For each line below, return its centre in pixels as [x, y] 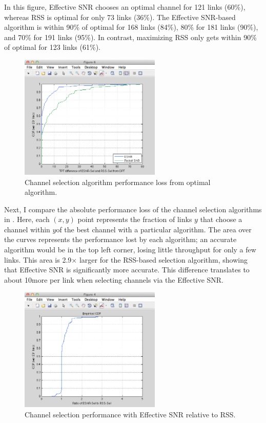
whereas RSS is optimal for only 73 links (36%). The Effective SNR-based [120, 17]
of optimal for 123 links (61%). [52, 47]
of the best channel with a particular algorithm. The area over [154, 229]
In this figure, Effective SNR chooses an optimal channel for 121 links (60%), [125, 7]
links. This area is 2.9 [38, 259]
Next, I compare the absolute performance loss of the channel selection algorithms [133, 209]
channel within [27, 229]
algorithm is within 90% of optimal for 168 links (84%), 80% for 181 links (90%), [131, 27]
